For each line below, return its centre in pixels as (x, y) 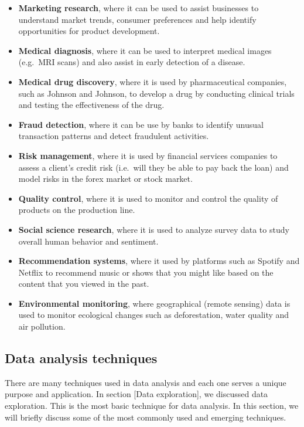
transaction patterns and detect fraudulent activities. (114, 136)
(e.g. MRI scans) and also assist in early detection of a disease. (132, 62)
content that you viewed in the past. (84, 284)
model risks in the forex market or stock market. (105, 179)
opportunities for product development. (89, 31)
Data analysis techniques (81, 358)
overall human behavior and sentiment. (88, 241)
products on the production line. (77, 210)
